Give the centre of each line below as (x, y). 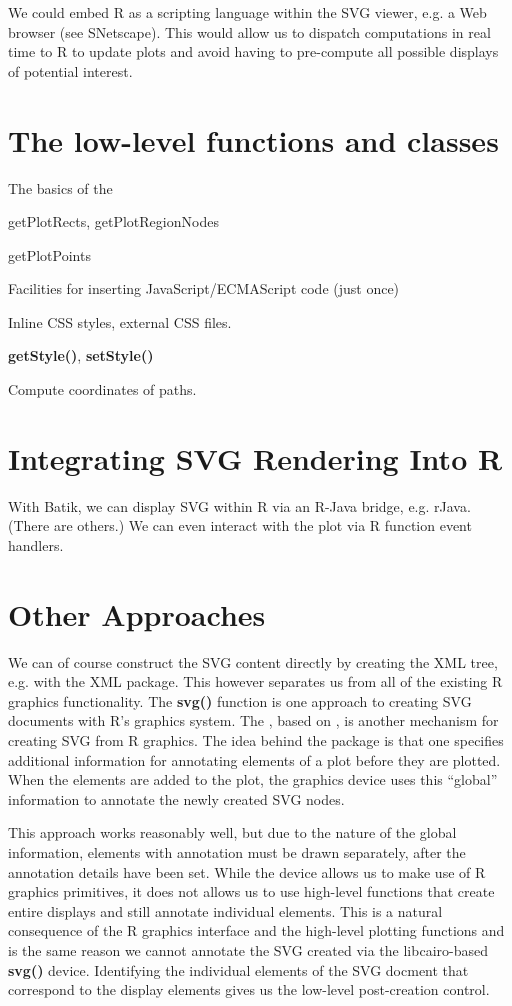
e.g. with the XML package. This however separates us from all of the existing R (255, 681)
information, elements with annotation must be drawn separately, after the (237, 852)
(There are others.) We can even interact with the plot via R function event (240, 525)
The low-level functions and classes (253, 139)
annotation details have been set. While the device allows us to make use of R (247, 871)
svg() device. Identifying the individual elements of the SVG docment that (238, 969)
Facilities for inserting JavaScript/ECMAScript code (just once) (204, 288)
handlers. (36, 544)
